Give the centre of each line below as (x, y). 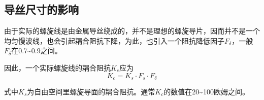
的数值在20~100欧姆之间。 (206, 92)
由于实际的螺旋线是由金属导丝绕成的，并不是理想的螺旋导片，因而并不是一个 (132, 31)
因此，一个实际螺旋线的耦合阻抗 (57, 67)
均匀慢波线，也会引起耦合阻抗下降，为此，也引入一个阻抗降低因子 (114, 40)
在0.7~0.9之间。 (37, 51)
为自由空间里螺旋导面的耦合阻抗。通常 (91, 92)
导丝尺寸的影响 (41, 9)
